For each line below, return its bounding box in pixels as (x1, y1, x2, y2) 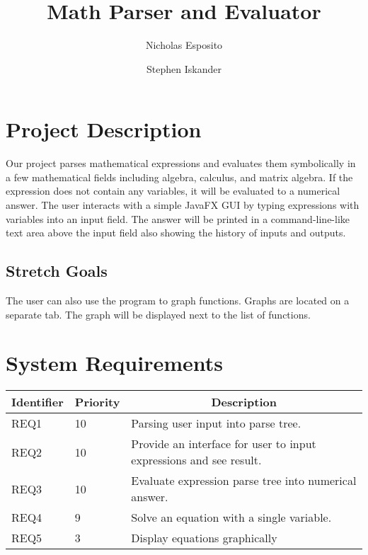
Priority (74, 394, 120, 411)
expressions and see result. (131, 452, 262, 469)
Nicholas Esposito (145, 38, 223, 52)
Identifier (11, 394, 64, 411)
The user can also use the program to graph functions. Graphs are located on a (6, 293, 350, 308)
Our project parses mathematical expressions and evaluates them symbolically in (6, 156, 356, 171)
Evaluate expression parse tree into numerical (131, 472, 357, 489)
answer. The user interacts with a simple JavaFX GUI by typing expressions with (6, 198, 360, 212)
